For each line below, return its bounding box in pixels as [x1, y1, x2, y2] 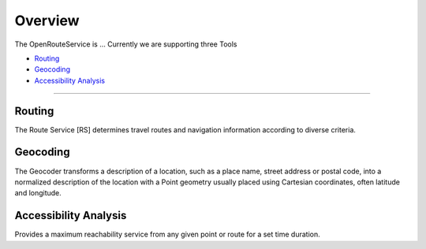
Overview [14, 12, 80, 29]
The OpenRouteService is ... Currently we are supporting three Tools [14, 39, 237, 49]
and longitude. [14, 188, 62, 198]
